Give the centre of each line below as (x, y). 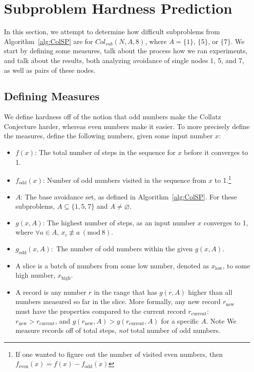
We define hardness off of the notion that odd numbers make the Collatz (113, 117)
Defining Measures (52, 96)
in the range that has (126, 292)
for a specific (180, 320)
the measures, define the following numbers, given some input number (108, 136)
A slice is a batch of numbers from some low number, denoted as (112, 265)
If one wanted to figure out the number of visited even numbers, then (119, 354)
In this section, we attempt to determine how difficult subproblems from (112, 32)
